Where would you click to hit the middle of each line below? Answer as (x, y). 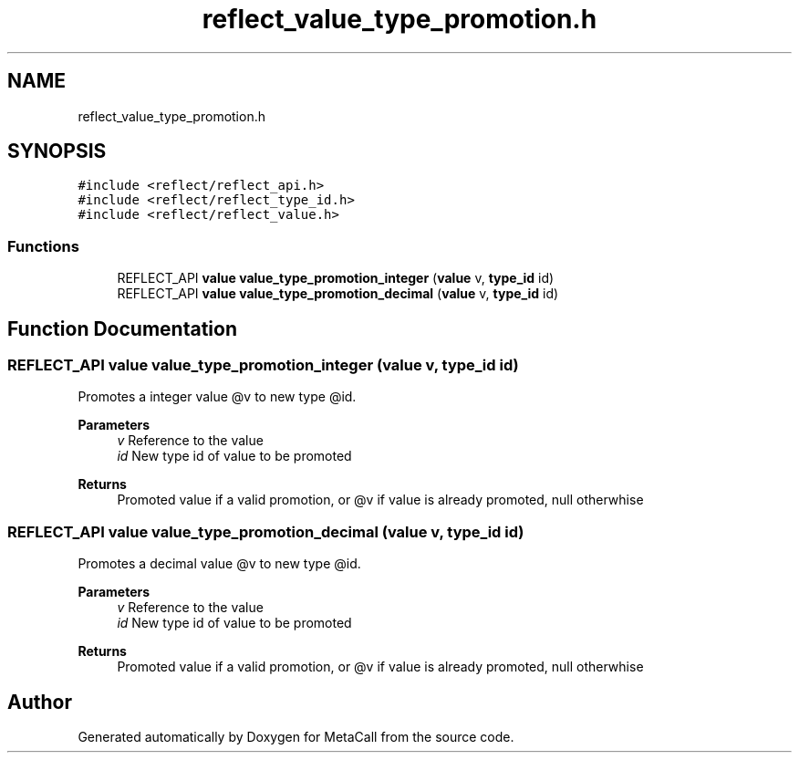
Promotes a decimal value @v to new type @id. (219, 564)
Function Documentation (122, 328)
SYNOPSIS (57, 151)
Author (40, 702)
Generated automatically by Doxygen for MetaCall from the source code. (296, 737)
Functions (43, 246)
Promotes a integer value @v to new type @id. (217, 397)
